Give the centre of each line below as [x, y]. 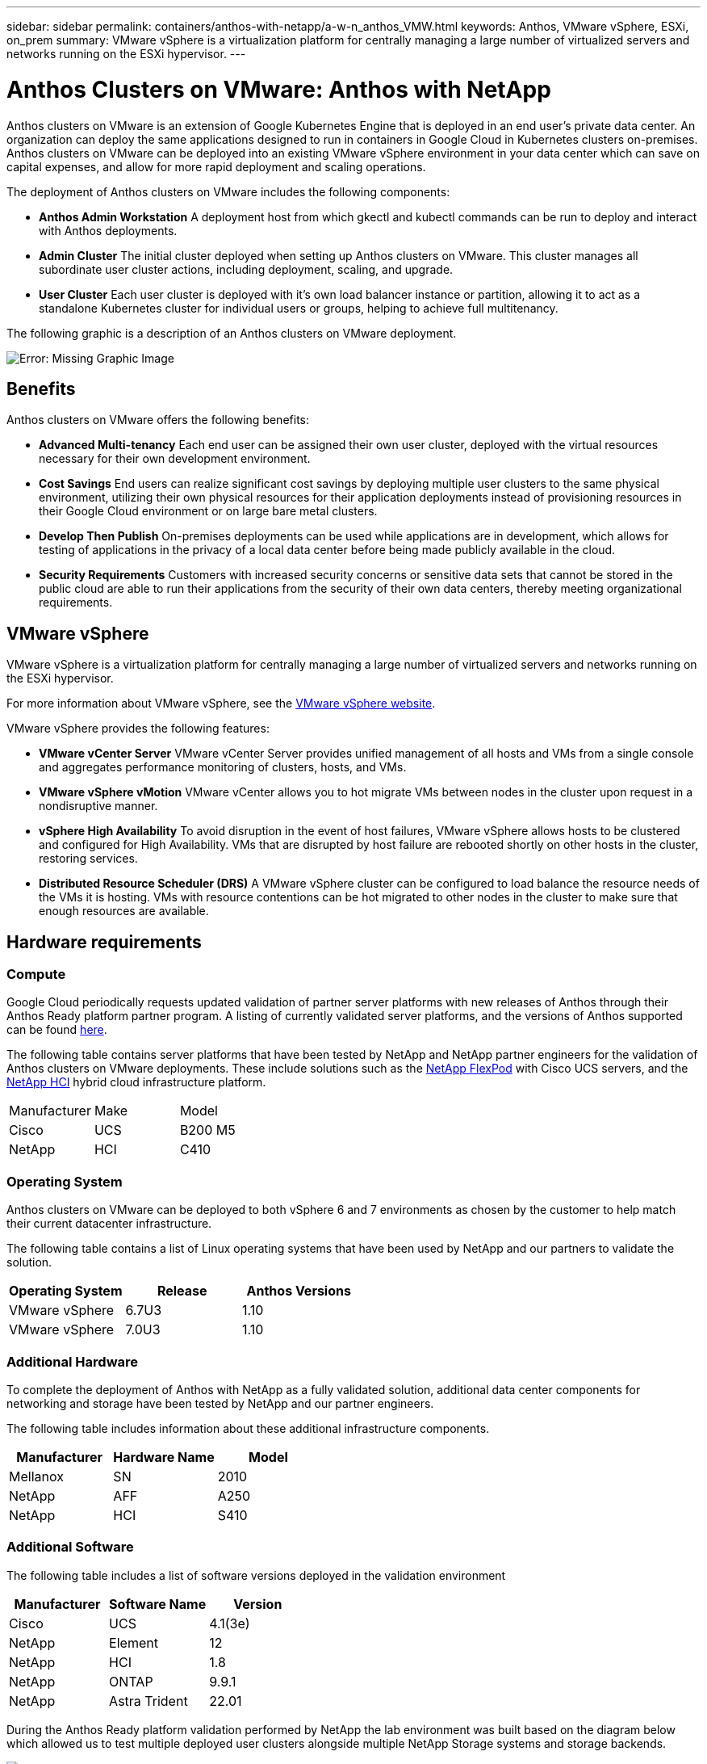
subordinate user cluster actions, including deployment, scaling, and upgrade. [246, 269]
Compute [36, 974]
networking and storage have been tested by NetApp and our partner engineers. [220, 1403]
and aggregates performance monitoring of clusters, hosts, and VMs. [223, 767]
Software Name [158, 1604]
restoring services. [88, 859]
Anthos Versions [299, 1291]
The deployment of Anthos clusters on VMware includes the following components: [228, 191]
